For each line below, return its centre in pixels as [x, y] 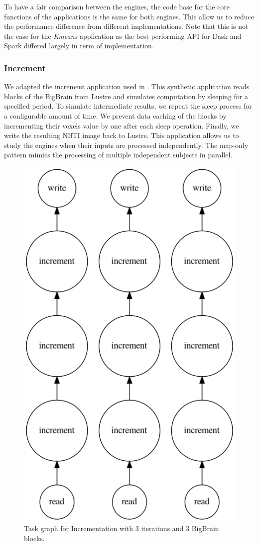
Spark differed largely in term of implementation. [79, 46]
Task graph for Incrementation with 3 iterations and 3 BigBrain [122, 528]
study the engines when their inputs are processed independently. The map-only [126, 145]
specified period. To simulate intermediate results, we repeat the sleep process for [128, 106]
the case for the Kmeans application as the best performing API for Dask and [123, 36]
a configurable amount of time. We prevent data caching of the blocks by [115, 115]
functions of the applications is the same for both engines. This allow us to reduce [129, 16]
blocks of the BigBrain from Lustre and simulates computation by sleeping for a [126, 96]
